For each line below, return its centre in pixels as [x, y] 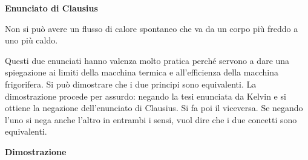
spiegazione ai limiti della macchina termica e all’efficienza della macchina [142, 72]
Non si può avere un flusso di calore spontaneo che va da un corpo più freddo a [152, 28]
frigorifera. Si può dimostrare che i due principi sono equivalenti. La [131, 84]
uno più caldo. [31, 40]
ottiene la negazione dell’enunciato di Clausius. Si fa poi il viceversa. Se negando [154, 108]
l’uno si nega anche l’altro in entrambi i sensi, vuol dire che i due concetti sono [151, 119]
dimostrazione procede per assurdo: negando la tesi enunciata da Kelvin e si [146, 96]
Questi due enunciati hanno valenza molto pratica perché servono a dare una [147, 60]
